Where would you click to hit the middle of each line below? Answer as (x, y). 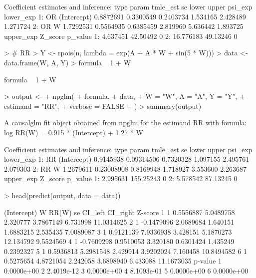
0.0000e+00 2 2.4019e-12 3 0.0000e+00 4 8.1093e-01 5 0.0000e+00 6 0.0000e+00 (126, 271)
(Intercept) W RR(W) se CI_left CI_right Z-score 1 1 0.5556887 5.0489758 (120, 212)
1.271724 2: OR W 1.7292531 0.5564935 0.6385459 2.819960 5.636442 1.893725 (124, 26)
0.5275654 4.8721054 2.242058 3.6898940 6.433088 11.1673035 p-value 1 (113, 261)
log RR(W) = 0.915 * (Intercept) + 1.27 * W (74, 132)
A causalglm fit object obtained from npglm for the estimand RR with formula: (126, 123)
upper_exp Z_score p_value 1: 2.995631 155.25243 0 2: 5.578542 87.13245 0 (121, 178)
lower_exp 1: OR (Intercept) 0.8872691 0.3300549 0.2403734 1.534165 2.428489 (125, 16)
